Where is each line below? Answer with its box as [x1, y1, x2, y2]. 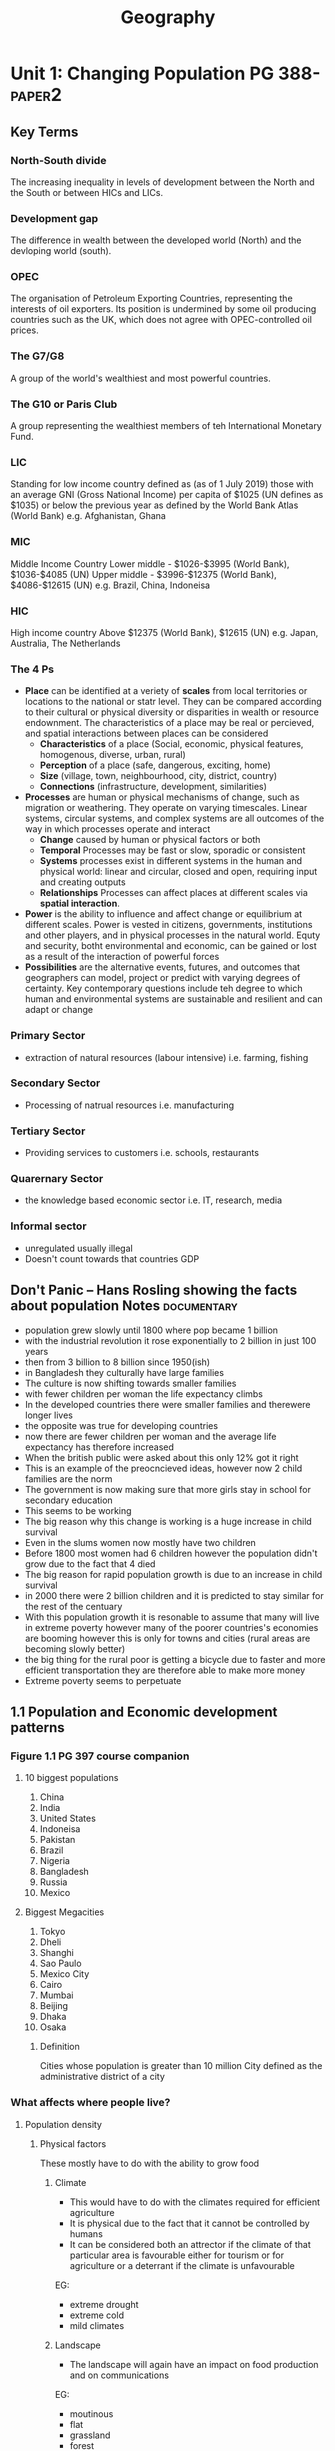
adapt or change [24, 1004, 93, 1016]
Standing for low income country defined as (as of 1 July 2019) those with [10, 478, 314, 490]
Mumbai [39, 1989, 74, 2001]
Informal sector [10, 1219, 87, 1233]
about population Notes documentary [10, 1297, 238, 1315]
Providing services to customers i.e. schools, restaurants [24, 1147, 260, 1159]
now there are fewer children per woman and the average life [24, 1430, 277, 1442]
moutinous [69, 2407, 114, 2420]
